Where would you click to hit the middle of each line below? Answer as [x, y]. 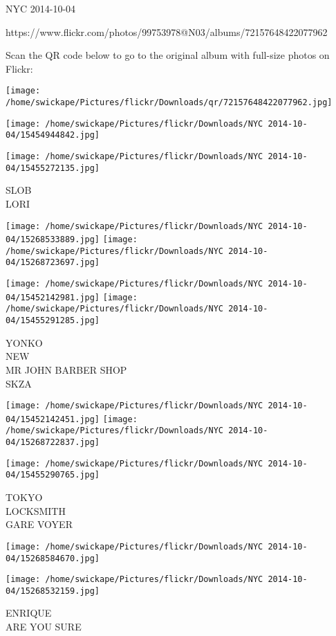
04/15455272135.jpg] [53, 168]
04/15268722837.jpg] [53, 443]
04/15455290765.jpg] [53, 475]
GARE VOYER [39, 524]
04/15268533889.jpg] [53, 240]
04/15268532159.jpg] [53, 591]
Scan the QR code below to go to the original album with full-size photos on [168, 55]
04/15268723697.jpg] [53, 263]
